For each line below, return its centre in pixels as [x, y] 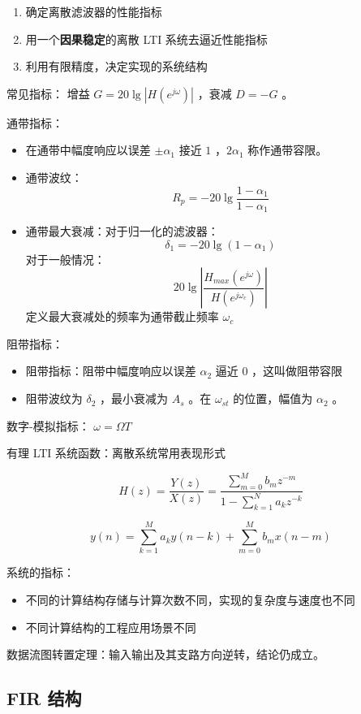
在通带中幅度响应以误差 [88, 150]
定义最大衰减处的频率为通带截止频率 [122, 316]
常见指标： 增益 [48, 93]
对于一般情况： [65, 259]
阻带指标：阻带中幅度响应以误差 [111, 371]
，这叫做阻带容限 [297, 371]
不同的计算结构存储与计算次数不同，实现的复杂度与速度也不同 [190, 600]
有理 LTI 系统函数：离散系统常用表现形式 [116, 453]
